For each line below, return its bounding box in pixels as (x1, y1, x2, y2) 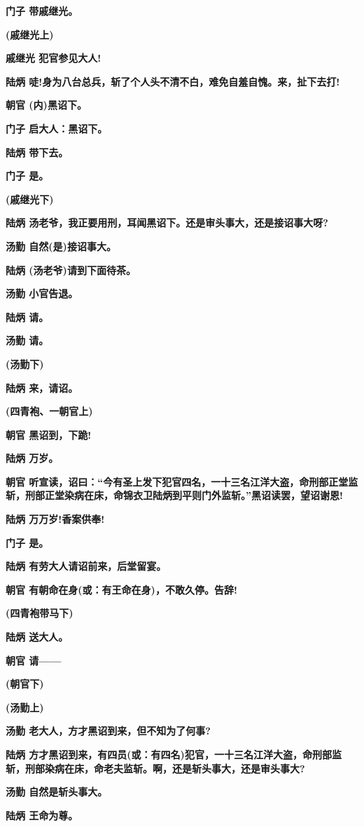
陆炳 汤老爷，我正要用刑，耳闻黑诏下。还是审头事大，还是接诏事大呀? (6, 215, 328, 230)
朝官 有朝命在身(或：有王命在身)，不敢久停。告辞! (6, 582, 237, 596)
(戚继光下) (6, 191, 54, 206)
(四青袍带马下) (6, 606, 73, 620)
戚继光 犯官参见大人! (6, 50, 101, 65)
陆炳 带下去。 (6, 144, 69, 159)
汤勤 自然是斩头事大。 (6, 784, 108, 799)
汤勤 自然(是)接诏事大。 (6, 238, 116, 253)
